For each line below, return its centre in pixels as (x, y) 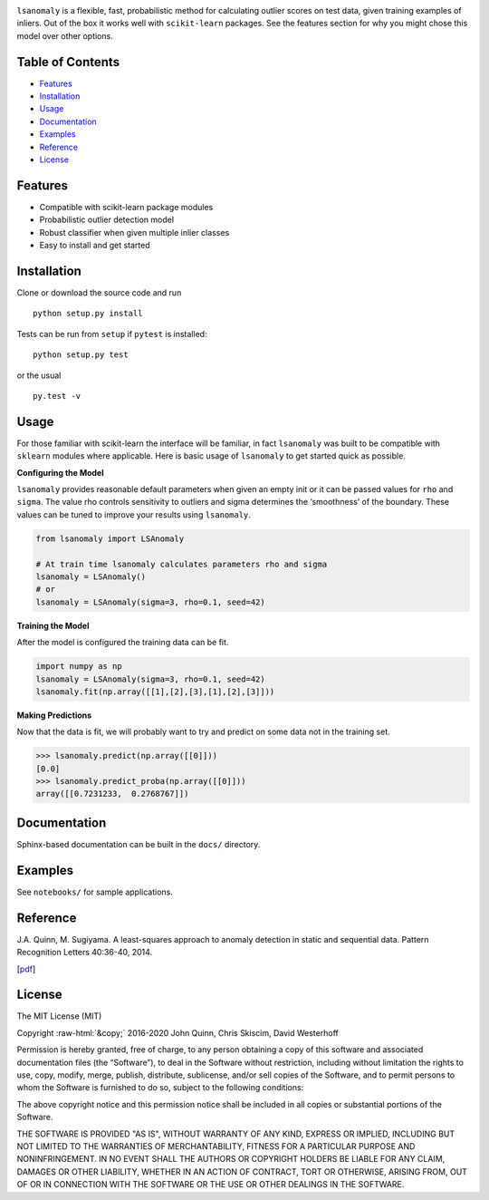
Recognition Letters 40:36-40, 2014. (85, 953)
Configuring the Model (60, 472)
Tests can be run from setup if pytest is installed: (112, 334)
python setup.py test (81, 355)
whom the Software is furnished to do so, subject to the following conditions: (160, 1088)
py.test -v (57, 396)
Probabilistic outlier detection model (107, 220)
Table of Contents (68, 62)
